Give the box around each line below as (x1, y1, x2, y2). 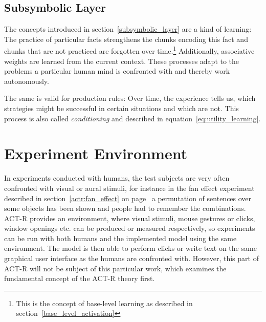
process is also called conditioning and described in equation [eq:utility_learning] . (4, 113, 261, 123)
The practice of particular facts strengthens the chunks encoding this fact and (4, 33, 248, 44)
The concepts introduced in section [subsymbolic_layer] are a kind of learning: (4, 24, 252, 34)
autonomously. (4, 75, 49, 86)
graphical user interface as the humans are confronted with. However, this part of (4, 253, 259, 264)
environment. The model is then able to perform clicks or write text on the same (4, 243, 257, 253)
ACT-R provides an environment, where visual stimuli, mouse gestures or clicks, (4, 212, 255, 223)
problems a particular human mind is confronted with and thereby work (4, 66, 230, 76)
